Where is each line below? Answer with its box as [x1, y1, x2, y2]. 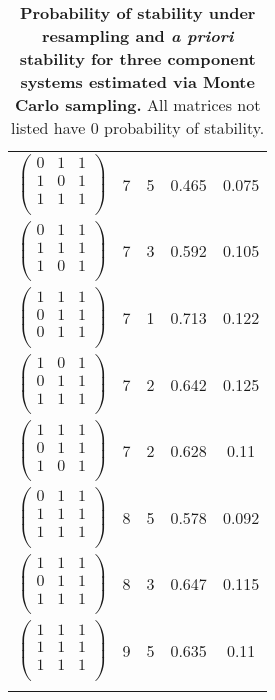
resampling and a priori [41, 24, 234, 47]
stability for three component [19, 47, 256, 70]
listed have [11, 116, 86, 139]
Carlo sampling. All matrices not [14, 93, 261, 116]
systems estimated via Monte [20, 70, 255, 93]
